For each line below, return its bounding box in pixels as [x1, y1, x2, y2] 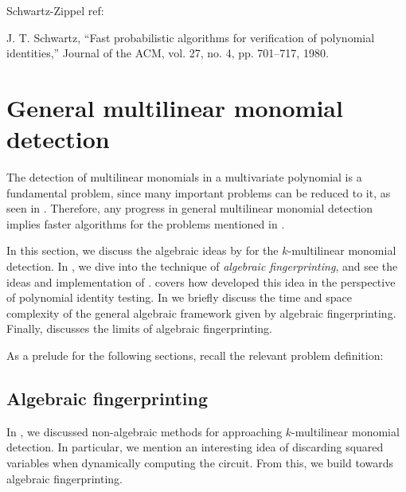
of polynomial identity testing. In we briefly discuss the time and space [6, 289, 353, 306]
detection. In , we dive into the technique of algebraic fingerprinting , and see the [6, 258, 398, 275]
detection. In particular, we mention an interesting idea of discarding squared [6, 439, 384, 455]
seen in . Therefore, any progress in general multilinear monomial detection [6, 200, 373, 217]
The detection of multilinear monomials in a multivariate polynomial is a [6, 169, 362, 185]
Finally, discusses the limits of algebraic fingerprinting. [6, 320, 273, 337]
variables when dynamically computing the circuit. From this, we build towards [6, 455, 393, 471]
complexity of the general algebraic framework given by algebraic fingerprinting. [6, 304, 396, 321]
